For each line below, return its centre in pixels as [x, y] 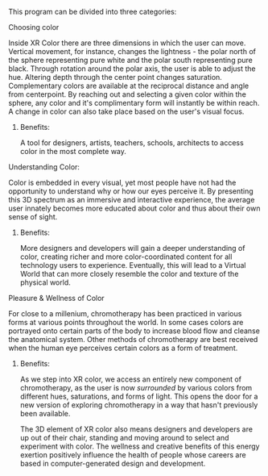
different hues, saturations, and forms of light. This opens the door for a [139, 396]
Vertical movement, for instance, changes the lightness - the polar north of [132, 51]
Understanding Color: [44, 167]
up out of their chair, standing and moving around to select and [124, 438]
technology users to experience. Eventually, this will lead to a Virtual [133, 265]
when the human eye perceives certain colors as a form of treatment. [123, 348]
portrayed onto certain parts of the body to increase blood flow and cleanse [134, 331]
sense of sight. [33, 217]
